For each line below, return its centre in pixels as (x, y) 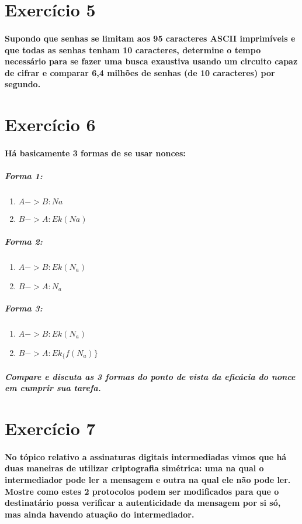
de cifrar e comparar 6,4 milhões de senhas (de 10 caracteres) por (140, 72)
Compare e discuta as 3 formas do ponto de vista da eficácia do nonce (150, 376)
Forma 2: (24, 241)
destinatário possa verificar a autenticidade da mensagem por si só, (143, 503)
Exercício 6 (50, 124)
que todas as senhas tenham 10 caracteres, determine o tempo (133, 49)
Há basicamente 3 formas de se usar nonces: (95, 153)
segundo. (23, 84)
